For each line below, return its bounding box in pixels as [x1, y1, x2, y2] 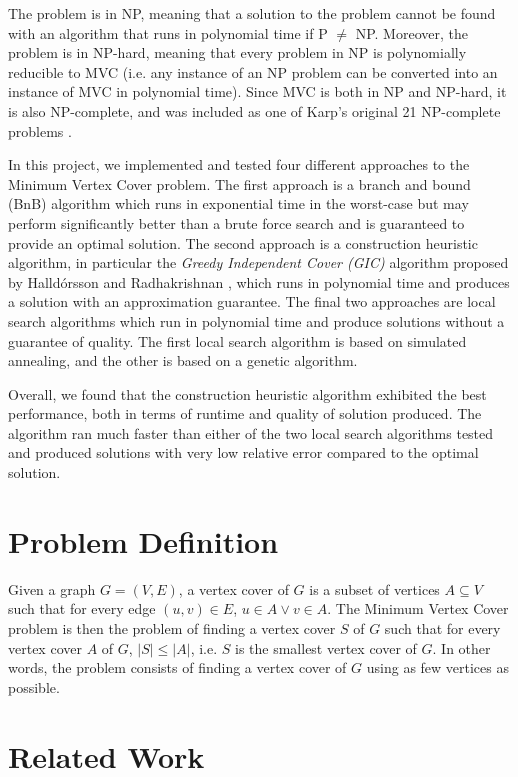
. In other [432, 637, 491, 658]
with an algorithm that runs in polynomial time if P [8, 22, 328, 43]
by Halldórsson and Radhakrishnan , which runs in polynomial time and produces [8, 271, 510, 292]
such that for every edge [8, 598, 156, 619]
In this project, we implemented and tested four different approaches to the [8, 154, 470, 175]
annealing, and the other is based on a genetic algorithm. [8, 350, 358, 371]
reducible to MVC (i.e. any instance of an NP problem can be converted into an [8, 61, 498, 82]
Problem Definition [8, 520, 279, 561]
